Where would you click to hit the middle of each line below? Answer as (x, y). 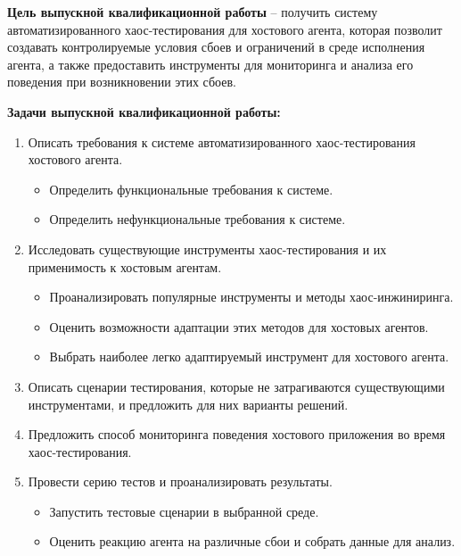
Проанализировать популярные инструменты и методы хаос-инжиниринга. (251, 297)
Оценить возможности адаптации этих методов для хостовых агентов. (239, 326)
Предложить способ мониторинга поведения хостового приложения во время (237, 434)
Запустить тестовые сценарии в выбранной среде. (184, 511)
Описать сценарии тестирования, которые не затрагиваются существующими (236, 386)
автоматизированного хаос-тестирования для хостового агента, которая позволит (225, 29)
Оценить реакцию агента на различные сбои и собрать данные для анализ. (252, 541)
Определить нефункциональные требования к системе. (198, 219)
